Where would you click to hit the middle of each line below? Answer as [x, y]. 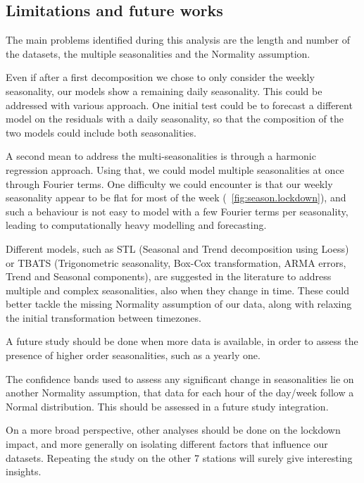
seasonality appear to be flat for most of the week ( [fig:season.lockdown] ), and [176, 197]
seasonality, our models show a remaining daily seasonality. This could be [164, 90]
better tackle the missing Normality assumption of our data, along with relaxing [179, 304]
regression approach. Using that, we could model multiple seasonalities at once [175, 169]
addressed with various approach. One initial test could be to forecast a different [179, 105]
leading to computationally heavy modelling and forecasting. [136, 225]
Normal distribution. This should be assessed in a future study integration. [167, 406]
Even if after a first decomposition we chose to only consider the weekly [160, 77]
